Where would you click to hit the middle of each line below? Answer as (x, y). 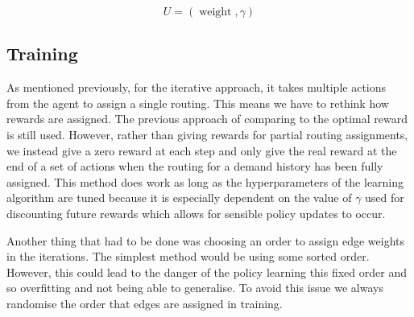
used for (385, 198)
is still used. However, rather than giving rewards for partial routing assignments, (207, 134)
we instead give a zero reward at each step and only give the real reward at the (202, 150)
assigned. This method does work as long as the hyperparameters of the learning (205, 181)
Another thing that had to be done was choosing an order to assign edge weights (205, 240)
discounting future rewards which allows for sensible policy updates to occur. (196, 213)
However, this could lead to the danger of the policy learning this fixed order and (207, 272)
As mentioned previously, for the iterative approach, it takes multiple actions (197, 87)
